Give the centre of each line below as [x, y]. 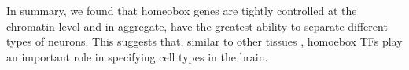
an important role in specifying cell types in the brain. [137, 56]
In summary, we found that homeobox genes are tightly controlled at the [182, 10]
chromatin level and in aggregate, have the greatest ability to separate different [197, 26]
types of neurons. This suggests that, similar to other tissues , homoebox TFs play [204, 41]
